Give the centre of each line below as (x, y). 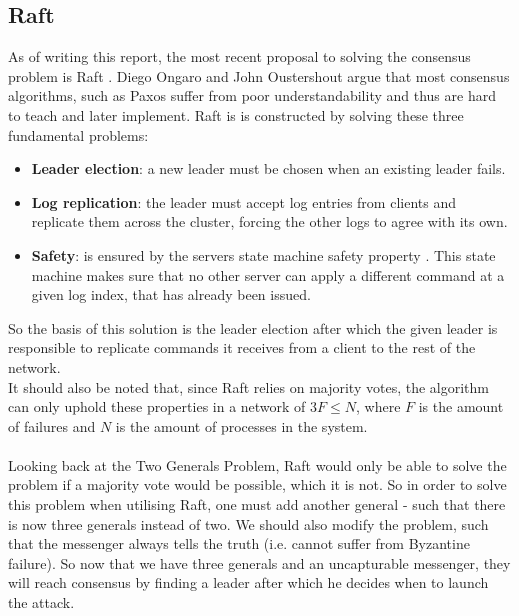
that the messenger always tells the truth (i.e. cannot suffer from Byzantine (239, 543)
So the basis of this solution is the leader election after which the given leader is (253, 327)
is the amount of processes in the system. (241, 425)
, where (378, 406)
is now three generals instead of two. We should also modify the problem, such (248, 523)
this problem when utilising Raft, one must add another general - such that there (257, 504)
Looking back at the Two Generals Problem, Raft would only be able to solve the (257, 464)
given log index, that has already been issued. (171, 294)
